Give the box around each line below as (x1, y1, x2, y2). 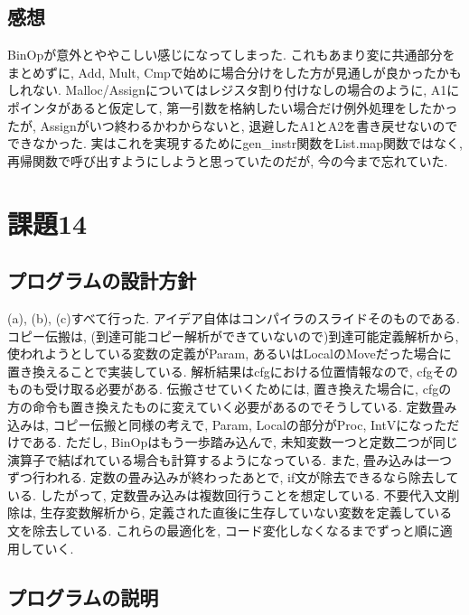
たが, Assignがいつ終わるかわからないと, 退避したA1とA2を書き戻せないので (7, 116, 458, 135)
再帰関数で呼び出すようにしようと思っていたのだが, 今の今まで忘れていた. (7, 151, 448, 170)
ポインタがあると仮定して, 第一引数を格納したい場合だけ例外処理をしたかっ (7, 98, 458, 116)
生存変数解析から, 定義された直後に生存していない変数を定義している (40, 503, 453, 522)
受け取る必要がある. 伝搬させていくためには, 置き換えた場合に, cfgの (44, 379, 452, 398)
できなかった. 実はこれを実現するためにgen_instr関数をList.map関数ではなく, (7, 134, 464, 153)
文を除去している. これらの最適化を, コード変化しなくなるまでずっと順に (7, 521, 440, 540)
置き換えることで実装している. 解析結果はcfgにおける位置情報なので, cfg (7, 361, 433, 380)
